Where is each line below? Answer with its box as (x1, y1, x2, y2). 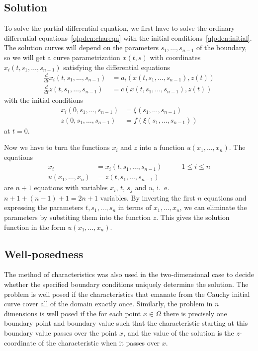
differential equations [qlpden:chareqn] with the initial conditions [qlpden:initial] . (4, 32, 252, 43)
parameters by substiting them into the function (4, 212, 151, 222)
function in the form (4, 221, 66, 232)
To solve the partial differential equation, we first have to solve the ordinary (4, 23, 235, 33)
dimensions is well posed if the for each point (4, 308, 141, 318)
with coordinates (150, 52, 201, 62)
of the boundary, (196, 42, 247, 53)
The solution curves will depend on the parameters (4, 42, 159, 53)
